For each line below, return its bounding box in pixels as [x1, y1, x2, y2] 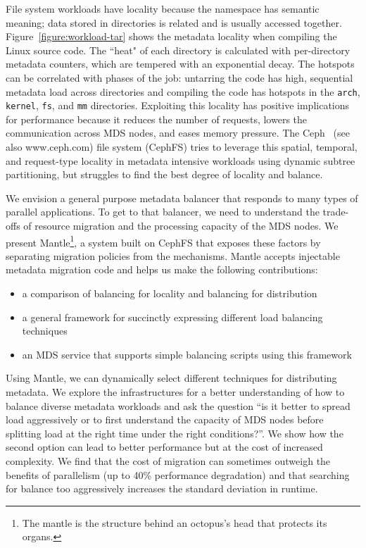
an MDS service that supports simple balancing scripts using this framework [22, 347, 352, 361]
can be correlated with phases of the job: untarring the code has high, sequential [6, 70, 353, 85]
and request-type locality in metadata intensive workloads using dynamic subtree [6, 153, 355, 168]
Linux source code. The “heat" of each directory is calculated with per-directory [6, 42, 351, 57]
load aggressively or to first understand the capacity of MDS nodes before [6, 412, 324, 427]
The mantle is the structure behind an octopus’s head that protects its [22, 515, 327, 530]
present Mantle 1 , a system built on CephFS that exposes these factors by [6, 232, 321, 249]
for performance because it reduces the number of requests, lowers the [6, 111, 308, 126]
